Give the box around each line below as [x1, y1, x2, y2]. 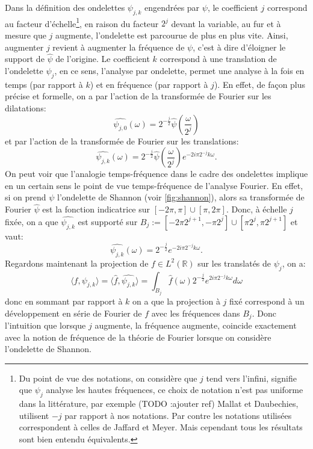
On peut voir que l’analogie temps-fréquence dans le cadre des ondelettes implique [5, 167, 308, 180]
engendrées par [144, 1, 200, 13]
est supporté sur [78, 215, 138, 228]
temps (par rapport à [5, 78, 83, 90]
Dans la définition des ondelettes [5, 1, 125, 13]
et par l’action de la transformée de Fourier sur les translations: [5, 134, 239, 147]
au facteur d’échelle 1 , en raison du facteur [5, 15, 159, 29]
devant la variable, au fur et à [171, 17, 281, 29]
